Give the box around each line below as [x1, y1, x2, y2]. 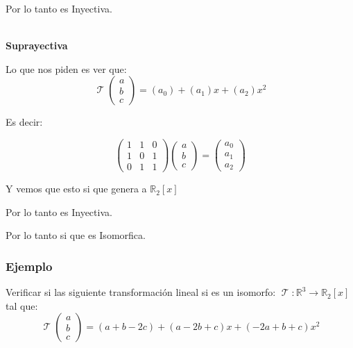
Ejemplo [6, 257, 53, 274]
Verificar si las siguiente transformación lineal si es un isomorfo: [6, 285, 276, 299]
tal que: [6, 298, 38, 313]
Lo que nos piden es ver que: [6, 61, 127, 76]
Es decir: [6, 115, 43, 129]
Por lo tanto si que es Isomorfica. [6, 228, 146, 242]
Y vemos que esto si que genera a [6, 181, 147, 196]
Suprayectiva [6, 38, 68, 53]
